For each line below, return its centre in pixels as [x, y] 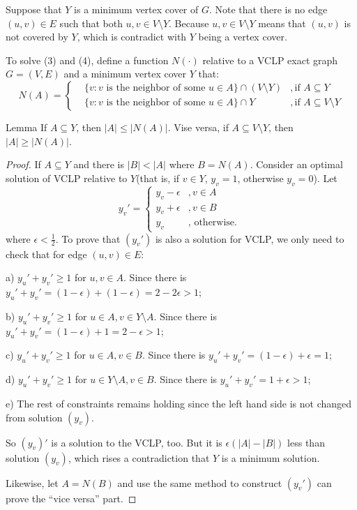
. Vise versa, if [198, 127]
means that [282, 23]
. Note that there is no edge [268, 9]
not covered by [37, 37]
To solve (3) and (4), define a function [87, 60]
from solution [34, 417]
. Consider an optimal [296, 164]
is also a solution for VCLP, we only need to [250, 238]
